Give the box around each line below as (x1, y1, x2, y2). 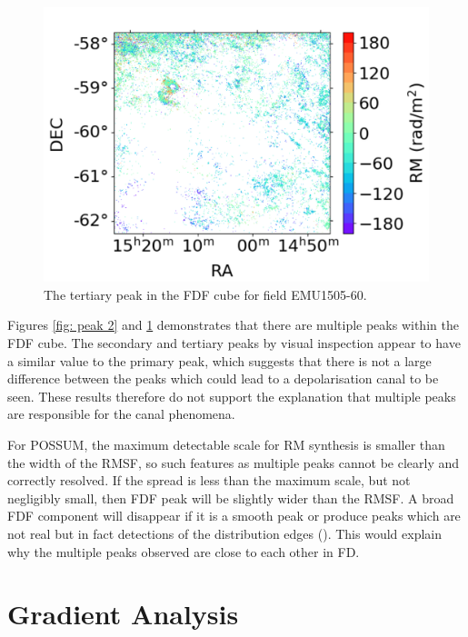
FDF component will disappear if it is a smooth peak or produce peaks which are (7, 506, 461, 525)
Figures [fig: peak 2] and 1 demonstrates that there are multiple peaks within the (7, 315, 459, 334)
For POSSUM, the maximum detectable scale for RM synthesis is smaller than (7, 435, 445, 454)
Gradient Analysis (7, 595, 239, 632)
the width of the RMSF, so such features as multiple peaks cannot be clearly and (7, 453, 460, 472)
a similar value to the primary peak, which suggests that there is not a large (7, 351, 432, 370)
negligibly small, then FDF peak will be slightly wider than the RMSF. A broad (7, 488, 454, 507)
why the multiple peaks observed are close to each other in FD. (7, 542, 360, 561)
